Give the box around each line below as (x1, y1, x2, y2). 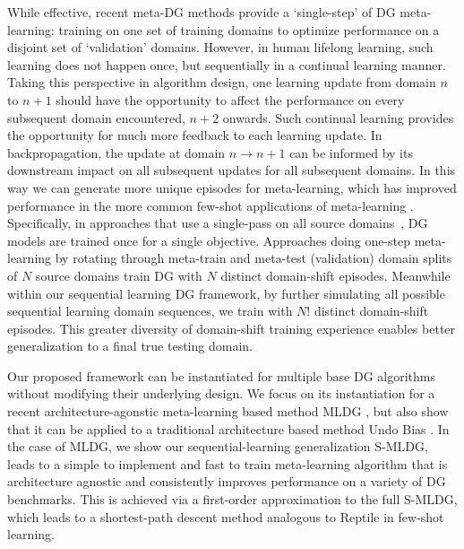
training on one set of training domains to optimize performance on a (58, 20, 440, 39)
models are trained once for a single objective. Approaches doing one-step (7, 231, 411, 249)
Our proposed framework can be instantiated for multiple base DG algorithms (7, 366, 436, 385)
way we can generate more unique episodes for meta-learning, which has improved (7, 178, 457, 196)
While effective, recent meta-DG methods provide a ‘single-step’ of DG (7, 3, 396, 21)
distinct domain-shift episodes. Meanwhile (220, 266, 451, 284)
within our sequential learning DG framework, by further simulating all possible (7, 283, 445, 302)
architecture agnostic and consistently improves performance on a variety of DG (7, 472, 446, 491)
